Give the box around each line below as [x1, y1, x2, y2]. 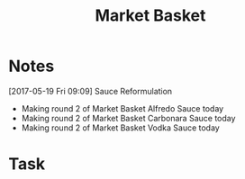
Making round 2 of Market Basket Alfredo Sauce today [21, 103, 224, 113]
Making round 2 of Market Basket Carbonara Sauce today [21, 112, 236, 123]
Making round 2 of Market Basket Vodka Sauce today [21, 122, 220, 133]
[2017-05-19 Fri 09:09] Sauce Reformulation [8, 85, 173, 96]
